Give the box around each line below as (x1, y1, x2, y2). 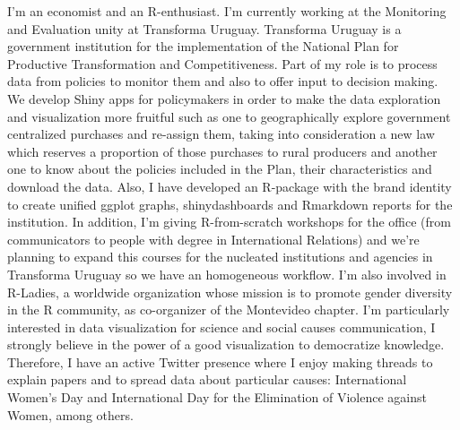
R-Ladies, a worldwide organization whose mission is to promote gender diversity (7, 282, 453, 301)
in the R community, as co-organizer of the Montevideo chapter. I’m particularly (7, 300, 450, 319)
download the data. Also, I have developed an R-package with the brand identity (7, 176, 452, 195)
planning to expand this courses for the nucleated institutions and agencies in (7, 247, 433, 266)
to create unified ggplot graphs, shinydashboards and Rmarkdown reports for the (7, 194, 453, 213)
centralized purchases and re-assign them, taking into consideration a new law (7, 125, 435, 143)
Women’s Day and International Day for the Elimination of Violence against (7, 388, 427, 407)
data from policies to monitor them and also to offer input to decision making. (7, 72, 438, 90)
